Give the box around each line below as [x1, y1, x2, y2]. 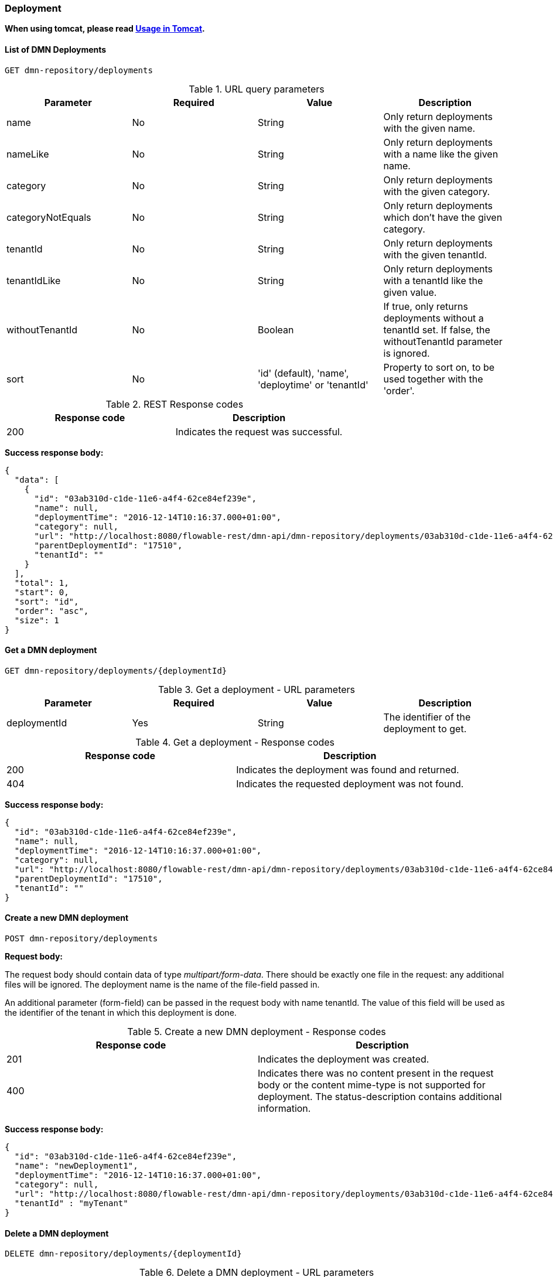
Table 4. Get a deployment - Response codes [135, 736, 335, 748]
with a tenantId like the [383, 274, 483, 286]
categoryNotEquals [6, 211, 91, 223]
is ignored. [383, 347, 430, 359]
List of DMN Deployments [5, 44, 107, 54]
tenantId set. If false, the [383, 323, 490, 336]
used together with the [383, 373, 483, 385]
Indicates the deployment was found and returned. [236, 763, 459, 776]
